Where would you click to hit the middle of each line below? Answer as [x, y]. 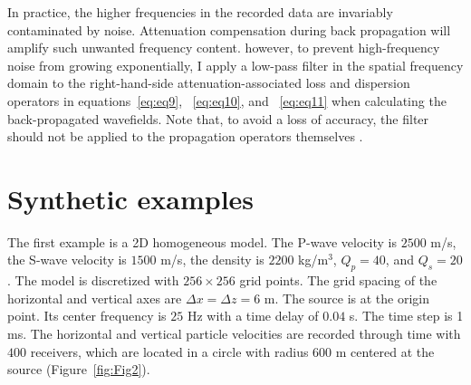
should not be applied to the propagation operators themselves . [185, 136]
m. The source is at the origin [347, 298]
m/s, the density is [212, 260]
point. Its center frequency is [87, 316]
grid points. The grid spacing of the [338, 280]
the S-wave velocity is [67, 260]
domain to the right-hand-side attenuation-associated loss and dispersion [209, 83]
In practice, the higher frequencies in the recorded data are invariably [200, 12]
